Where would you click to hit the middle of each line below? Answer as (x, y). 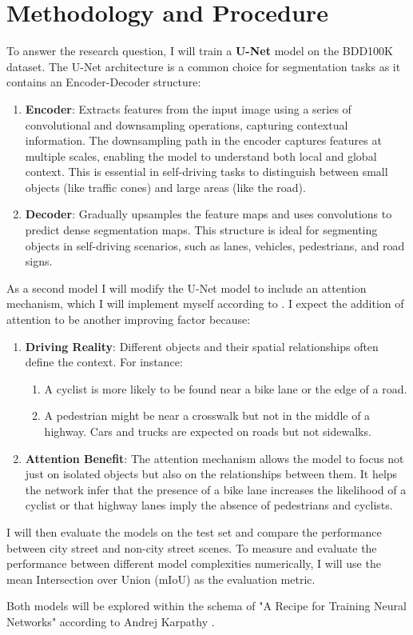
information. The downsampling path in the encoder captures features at (203, 140)
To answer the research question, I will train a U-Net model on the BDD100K (200, 51)
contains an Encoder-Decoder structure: (104, 82)
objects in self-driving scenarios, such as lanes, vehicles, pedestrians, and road (215, 245)
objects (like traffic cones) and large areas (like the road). (165, 187)
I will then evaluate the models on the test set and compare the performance (194, 531)
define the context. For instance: (104, 362)
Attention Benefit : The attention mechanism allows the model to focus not (214, 458)
